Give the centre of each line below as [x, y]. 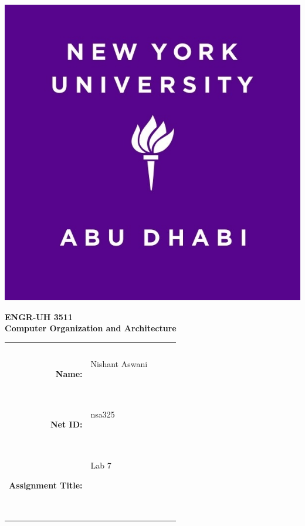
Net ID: [66, 424]
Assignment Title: [46, 485]
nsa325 [103, 414]
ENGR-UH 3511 [39, 316]
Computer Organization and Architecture [91, 328]
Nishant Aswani [119, 364]
